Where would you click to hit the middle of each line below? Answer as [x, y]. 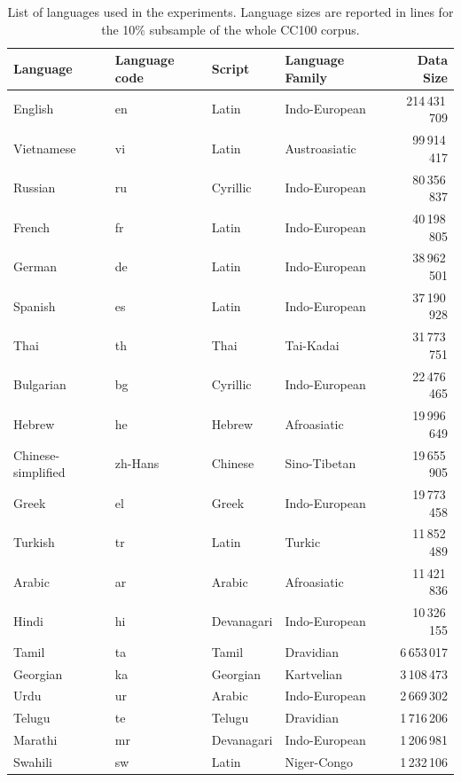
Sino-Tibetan [320, 463]
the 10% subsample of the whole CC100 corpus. [230, 29]
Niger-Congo [319, 761]
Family [306, 77]
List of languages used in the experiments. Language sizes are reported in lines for [230, 12]
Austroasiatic [320, 148]
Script [230, 68]
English [34, 109]
